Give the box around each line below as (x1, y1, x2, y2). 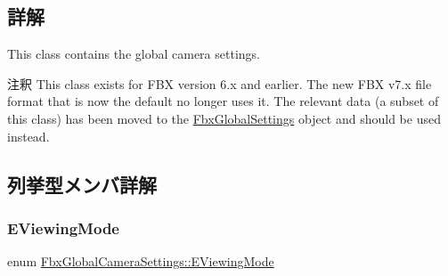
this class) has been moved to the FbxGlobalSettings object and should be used (7, 109, 441, 127)
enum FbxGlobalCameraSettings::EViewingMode (7, 252, 274, 271)
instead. (7, 126, 50, 145)
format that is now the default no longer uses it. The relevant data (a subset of (7, 92, 439, 110)
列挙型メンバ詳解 (7, 170, 157, 198)
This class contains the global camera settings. (7, 45, 260, 63)
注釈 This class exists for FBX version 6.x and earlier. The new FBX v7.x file (7, 74, 432, 93)
